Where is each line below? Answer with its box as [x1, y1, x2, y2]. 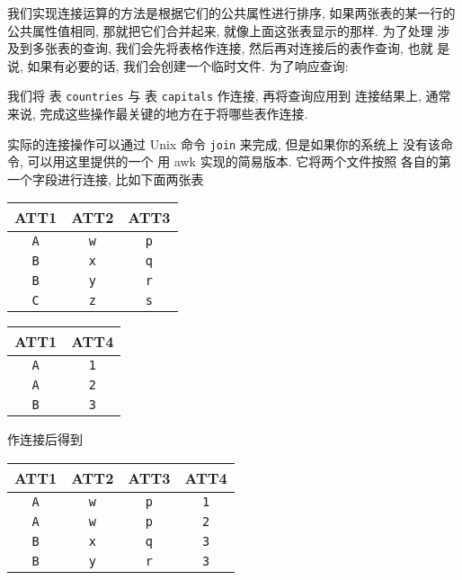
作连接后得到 [7, 430, 83, 449]
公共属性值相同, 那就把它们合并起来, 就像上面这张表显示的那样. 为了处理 [7, 21, 433, 40]
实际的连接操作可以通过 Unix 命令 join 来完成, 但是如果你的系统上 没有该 [7, 134, 441, 153]
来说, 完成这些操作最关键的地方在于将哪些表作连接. [7, 104, 308, 123]
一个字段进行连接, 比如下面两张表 [7, 169, 204, 188]
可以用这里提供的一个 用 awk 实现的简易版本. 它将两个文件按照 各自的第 [27, 152, 451, 171]
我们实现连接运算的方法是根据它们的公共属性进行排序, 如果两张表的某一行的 [7, 4, 456, 22]
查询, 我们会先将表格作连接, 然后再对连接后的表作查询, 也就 [82, 39, 433, 58]
